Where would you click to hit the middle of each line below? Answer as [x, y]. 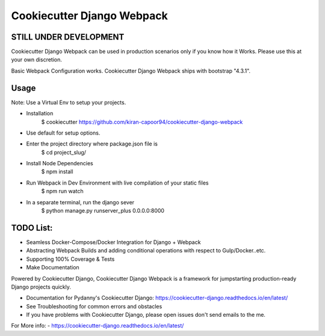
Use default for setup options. [63, 133]
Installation [40, 114]
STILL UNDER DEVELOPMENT [68, 37]
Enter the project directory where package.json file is [92, 144]
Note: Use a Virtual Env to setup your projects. [69, 102]
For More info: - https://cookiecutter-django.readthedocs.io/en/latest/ [97, 326]
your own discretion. [37, 60]
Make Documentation [53, 267]
